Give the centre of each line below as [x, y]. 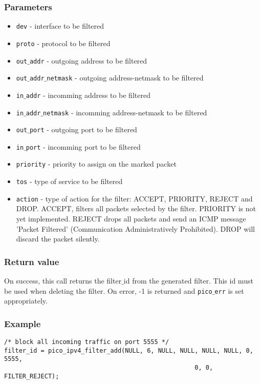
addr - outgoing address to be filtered [88, 60]
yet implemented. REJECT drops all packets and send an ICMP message [131, 219]
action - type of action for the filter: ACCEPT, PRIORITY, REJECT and [134, 198]
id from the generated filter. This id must [188, 281]
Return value [32, 261]
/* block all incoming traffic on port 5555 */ [87, 342]
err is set [229, 290]
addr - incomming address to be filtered [88, 95]
